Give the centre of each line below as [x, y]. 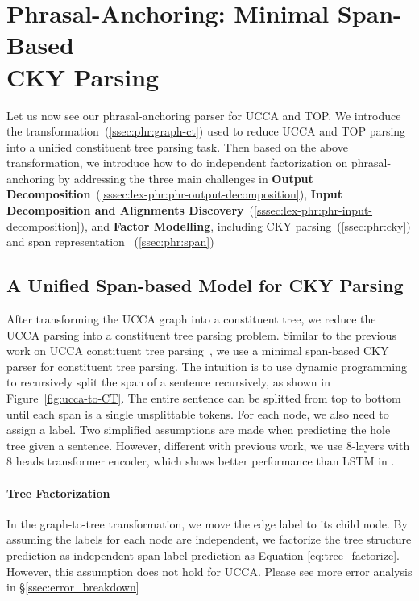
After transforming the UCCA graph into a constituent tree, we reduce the [191, 319]
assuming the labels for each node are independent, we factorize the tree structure [209, 539]
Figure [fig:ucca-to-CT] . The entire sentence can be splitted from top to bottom [204, 398]
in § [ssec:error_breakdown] [73, 587]
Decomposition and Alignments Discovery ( [131, 210]
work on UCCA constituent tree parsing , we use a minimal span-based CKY [198, 351]
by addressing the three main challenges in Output [186, 178]
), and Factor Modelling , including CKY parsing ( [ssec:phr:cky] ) [245, 225]
